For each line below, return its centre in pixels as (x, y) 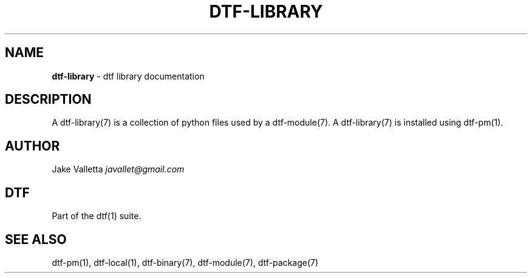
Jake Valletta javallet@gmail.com (118, 169)
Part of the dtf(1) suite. (97, 216)
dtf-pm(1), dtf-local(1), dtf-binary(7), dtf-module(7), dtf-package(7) (185, 262)
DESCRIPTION (48, 100)
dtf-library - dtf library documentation (128, 76)
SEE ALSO (36, 239)
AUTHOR (32, 146)
